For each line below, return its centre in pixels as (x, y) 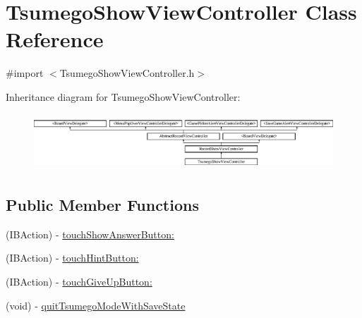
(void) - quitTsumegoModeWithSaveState (96, 305)
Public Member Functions (102, 204)
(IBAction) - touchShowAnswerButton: (90, 234)
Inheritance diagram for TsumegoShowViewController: (123, 96)
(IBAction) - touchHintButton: (72, 258)
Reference (55, 39)
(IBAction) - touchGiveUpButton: (79, 281)
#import (25, 73)
